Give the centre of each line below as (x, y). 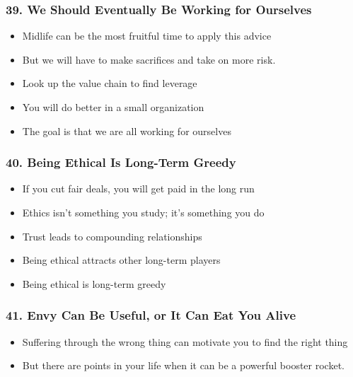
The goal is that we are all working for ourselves (127, 130)
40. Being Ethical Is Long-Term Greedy (121, 162)
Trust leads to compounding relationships (112, 236)
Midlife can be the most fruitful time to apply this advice (147, 36)
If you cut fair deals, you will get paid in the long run (138, 188)
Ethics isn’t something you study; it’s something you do (143, 212)
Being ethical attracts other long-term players (121, 260)
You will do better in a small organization (113, 107)
